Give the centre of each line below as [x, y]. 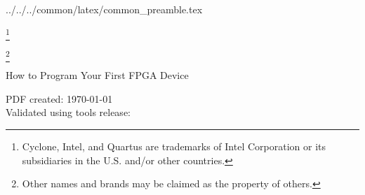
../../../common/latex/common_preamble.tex [104, 9]
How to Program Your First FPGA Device [97, 75]
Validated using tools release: [68, 112]
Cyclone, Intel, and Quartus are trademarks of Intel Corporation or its [174, 146]
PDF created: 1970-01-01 [59, 98]
